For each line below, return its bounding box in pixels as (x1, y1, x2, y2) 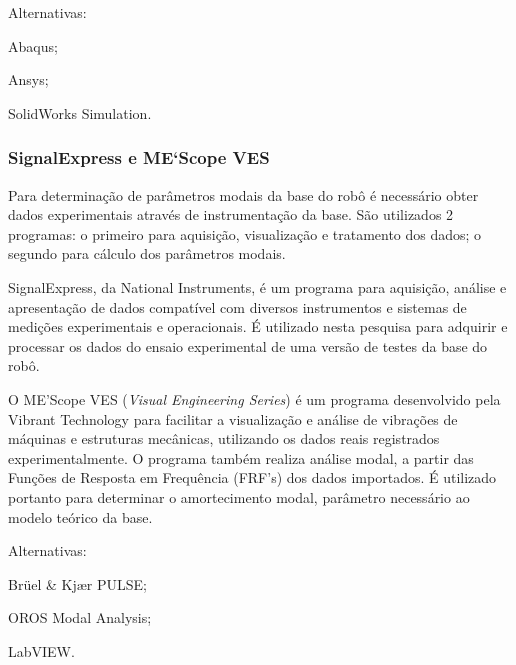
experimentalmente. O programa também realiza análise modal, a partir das (8, 447, 474, 468)
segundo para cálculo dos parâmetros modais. (8, 243, 286, 264)
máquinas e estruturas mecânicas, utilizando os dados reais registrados (8, 428, 440, 449)
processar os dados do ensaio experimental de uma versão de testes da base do (8, 335, 488, 356)
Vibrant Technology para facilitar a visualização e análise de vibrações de (8, 408, 458, 429)
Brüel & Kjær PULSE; (8, 573, 147, 594)
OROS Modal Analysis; (8, 607, 152, 628)
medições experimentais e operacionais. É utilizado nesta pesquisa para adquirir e (8, 316, 508, 337)
